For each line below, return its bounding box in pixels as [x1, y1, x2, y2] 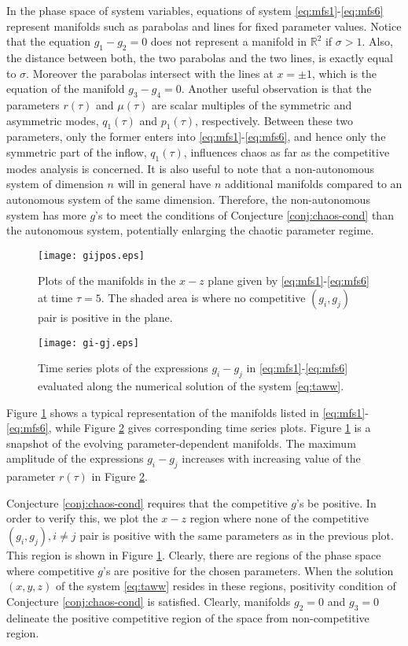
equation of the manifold [6, 80, 125, 97]
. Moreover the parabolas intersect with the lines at [26, 65, 274, 81]
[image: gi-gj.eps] [38, 337, 139, 349]
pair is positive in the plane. [38, 308, 173, 325]
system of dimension [6, 175, 104, 192]
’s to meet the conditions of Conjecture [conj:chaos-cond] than [95, 206, 394, 223]
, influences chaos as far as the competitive [183, 143, 390, 160]
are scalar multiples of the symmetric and [152, 96, 352, 113]
